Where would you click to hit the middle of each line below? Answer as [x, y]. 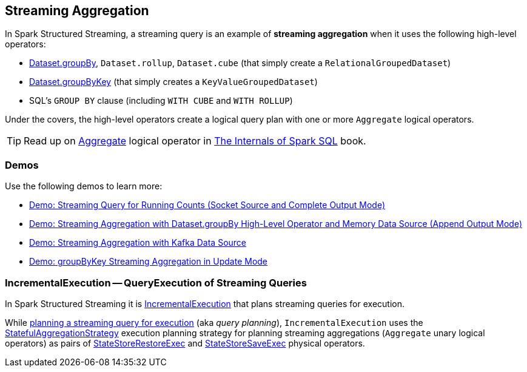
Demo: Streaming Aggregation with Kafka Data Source [138, 243]
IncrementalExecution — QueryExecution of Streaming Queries [156, 282]
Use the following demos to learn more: [84, 186]
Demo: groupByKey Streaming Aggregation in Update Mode [149, 262]
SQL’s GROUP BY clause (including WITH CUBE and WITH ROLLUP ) [161, 101]
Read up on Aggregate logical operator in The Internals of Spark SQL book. [195, 141]
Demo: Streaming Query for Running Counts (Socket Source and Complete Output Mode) [207, 205]
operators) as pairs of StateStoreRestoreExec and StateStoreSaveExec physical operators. [185, 343]
